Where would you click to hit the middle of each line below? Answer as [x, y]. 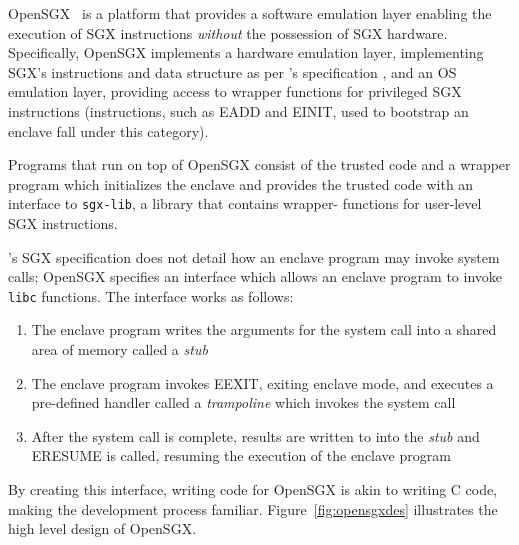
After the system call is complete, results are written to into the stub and [255, 435]
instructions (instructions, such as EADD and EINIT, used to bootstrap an [238, 110]
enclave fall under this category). [108, 130]
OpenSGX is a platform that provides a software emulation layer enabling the [250, 13]
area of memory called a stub [119, 349]
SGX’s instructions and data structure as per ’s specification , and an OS [232, 71]
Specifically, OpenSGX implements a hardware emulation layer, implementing [246, 52]
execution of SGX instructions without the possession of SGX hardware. [228, 32]
